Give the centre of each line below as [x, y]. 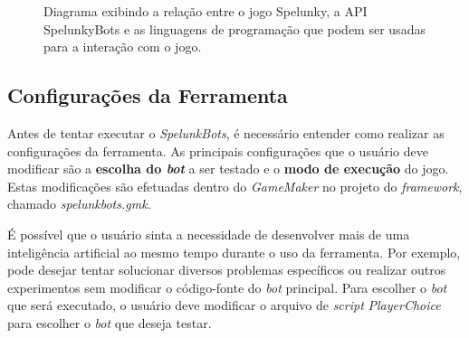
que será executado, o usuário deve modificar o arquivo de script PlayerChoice [224, 305]
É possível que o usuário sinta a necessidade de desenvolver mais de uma [209, 234]
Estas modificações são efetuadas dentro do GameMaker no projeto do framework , [235, 186]
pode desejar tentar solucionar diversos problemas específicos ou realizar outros [227, 270]
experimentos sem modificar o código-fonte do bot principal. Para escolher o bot [227, 287]
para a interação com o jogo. [123, 47]
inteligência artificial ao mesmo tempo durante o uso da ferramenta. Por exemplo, [234, 252]
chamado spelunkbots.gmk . [79, 204]
